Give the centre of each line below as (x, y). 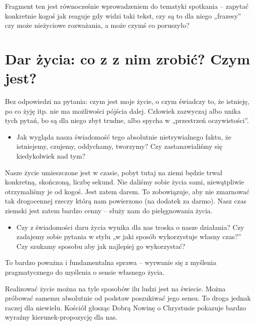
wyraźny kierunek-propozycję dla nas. (61, 317)
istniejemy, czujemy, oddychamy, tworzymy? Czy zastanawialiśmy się (119, 146)
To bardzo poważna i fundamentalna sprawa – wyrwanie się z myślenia (111, 262)
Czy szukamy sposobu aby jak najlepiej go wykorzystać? (101, 246)
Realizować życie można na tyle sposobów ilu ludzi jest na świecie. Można (115, 288)
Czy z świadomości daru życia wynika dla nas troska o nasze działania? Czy (130, 227)
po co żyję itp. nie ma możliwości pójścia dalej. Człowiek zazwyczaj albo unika (123, 111)
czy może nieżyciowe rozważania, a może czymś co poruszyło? (97, 25)
